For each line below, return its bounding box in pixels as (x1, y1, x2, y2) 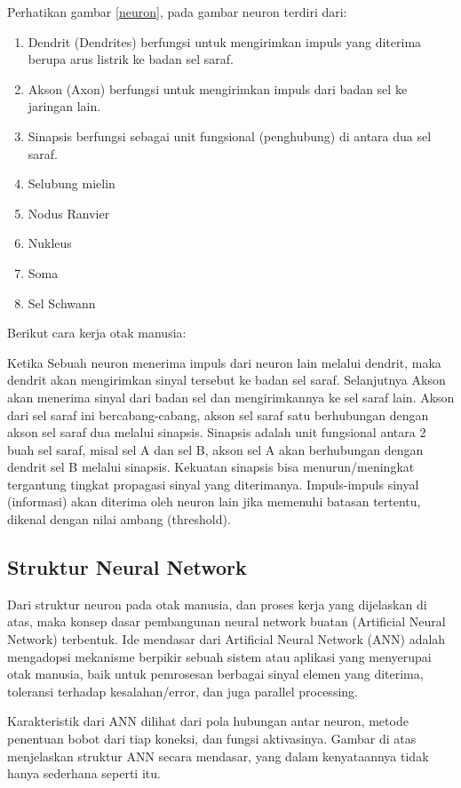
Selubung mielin (28, 174, 115, 193)
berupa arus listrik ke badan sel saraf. (28, 50, 234, 68)
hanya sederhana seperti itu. (7, 764, 161, 783)
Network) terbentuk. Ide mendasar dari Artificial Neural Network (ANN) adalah (7, 630, 446, 649)
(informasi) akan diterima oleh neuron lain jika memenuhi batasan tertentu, (7, 492, 421, 511)
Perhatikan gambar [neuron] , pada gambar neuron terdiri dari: (7, 3, 347, 20)
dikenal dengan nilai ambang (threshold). (7, 510, 231, 529)
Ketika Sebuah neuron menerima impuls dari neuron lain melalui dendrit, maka (7, 353, 441, 371)
